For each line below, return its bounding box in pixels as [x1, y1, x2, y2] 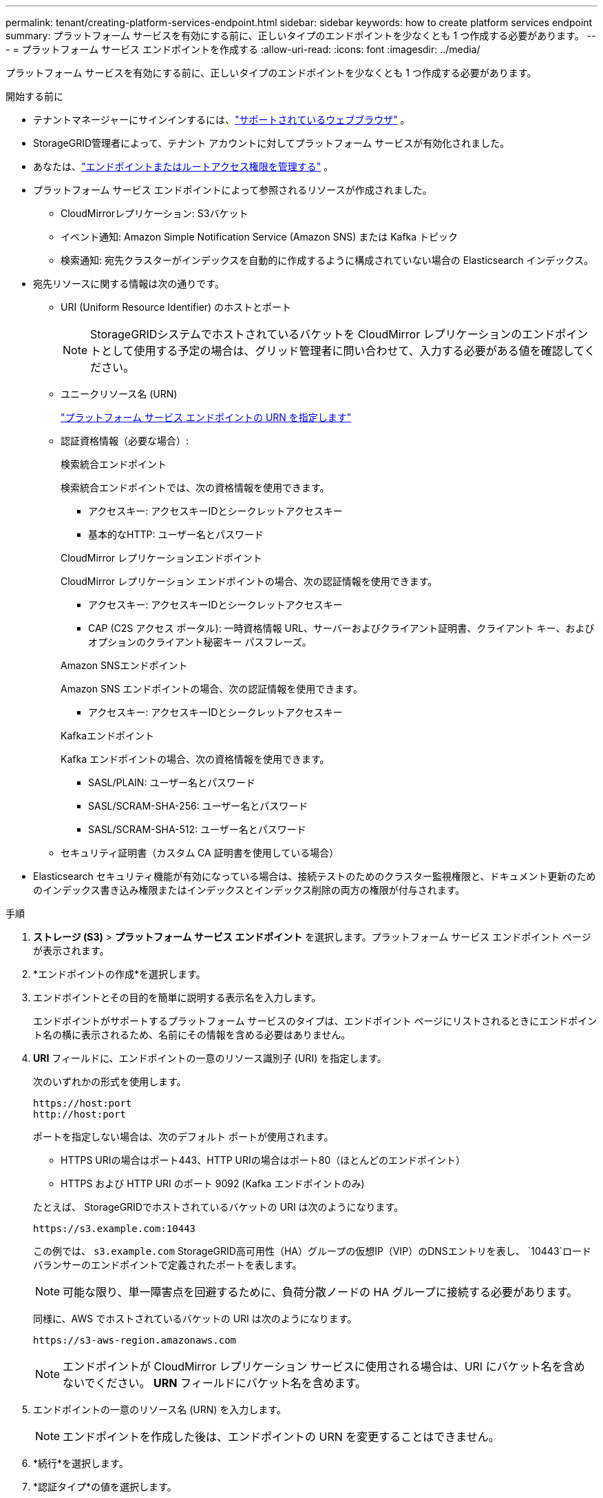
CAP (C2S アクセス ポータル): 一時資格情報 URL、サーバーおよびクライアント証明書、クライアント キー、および [88, 622, 595, 634]
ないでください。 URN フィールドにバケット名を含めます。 [63, 1376, 367, 1390]
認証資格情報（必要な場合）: [61, 435, 189, 447]
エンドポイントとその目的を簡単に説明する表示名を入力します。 [33, 992, 321, 1003]
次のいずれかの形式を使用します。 [33, 1076, 187, 1087]
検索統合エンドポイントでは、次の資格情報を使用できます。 [61, 482, 330, 493]
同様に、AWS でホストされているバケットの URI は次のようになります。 [33, 1313, 357, 1324]
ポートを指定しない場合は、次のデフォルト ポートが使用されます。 [33, 1131, 334, 1142]
